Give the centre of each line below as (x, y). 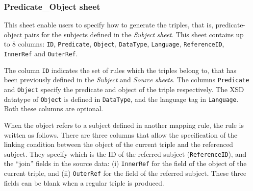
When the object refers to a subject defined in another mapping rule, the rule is (124, 125)
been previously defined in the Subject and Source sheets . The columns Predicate (127, 80)
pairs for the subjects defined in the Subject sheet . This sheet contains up (134, 34)
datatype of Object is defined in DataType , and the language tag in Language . (121, 99)
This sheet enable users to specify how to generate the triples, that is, (109, 25)
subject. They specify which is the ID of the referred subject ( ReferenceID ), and (125, 154)
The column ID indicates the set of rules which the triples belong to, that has (120, 70)
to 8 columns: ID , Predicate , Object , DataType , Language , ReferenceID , (114, 44)
